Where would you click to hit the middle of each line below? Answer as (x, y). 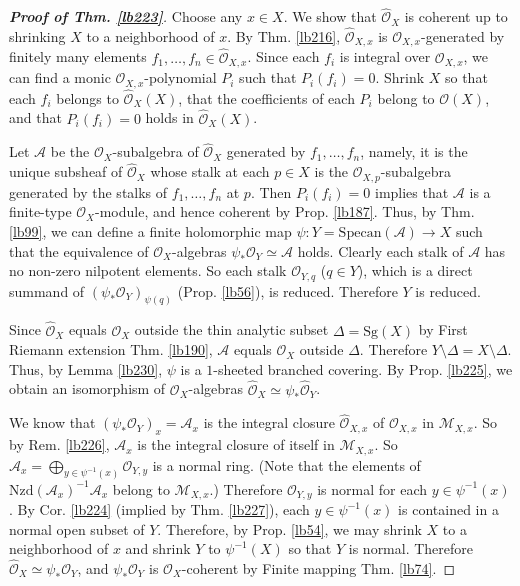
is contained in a (448, 509)
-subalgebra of (155, 151)
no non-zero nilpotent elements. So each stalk (148, 270)
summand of (47, 290)
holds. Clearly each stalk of (380, 250)
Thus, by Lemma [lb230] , (86, 368)
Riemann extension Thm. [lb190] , (111, 349)
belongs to (87, 97)
